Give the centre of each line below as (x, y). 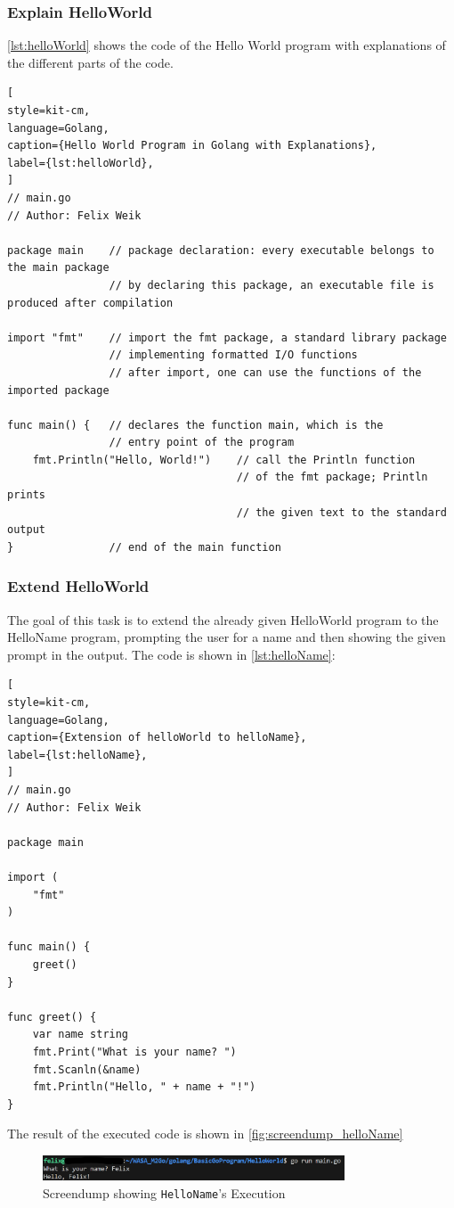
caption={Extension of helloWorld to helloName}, (157, 738)
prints (26, 495)
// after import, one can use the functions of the (265, 372)
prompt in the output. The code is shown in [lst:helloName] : (171, 654)
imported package (58, 390)
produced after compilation (90, 303)
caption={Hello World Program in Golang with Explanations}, (192, 146)
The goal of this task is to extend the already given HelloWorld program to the (223, 619)
